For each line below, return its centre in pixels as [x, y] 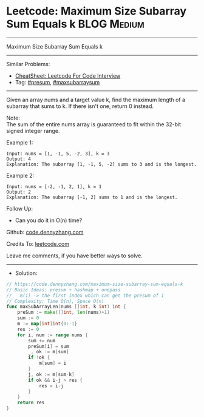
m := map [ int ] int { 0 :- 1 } [47, 324]
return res [31, 403]
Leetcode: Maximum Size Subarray [97, 11]
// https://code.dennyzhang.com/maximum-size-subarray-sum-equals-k [95, 284]
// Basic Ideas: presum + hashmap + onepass [63, 290]
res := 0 [28, 329]
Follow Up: [20, 208]
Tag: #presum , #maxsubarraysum [57, 82]
